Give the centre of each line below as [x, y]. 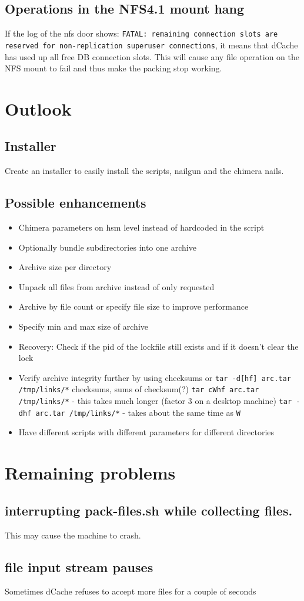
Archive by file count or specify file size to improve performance [133, 306]
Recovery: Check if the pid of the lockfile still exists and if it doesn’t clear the [158, 346]
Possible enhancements [76, 203]
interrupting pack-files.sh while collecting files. [149, 510]
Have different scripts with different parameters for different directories [146, 432]
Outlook [38, 108]
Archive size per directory [65, 267]
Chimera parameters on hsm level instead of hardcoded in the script [141, 227]
